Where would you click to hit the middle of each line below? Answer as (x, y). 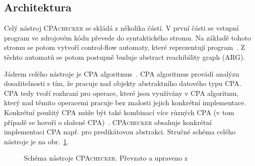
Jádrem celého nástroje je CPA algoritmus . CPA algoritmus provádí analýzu (122, 73)
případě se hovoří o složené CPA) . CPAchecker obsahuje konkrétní (108, 122)
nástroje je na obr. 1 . (36, 141)
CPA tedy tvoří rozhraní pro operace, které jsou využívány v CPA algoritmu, (121, 93)
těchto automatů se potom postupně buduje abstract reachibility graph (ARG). (125, 57)
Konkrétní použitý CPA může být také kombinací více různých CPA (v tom (119, 112)
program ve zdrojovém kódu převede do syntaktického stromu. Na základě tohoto (127, 37)
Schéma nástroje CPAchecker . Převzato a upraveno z (106, 158)
